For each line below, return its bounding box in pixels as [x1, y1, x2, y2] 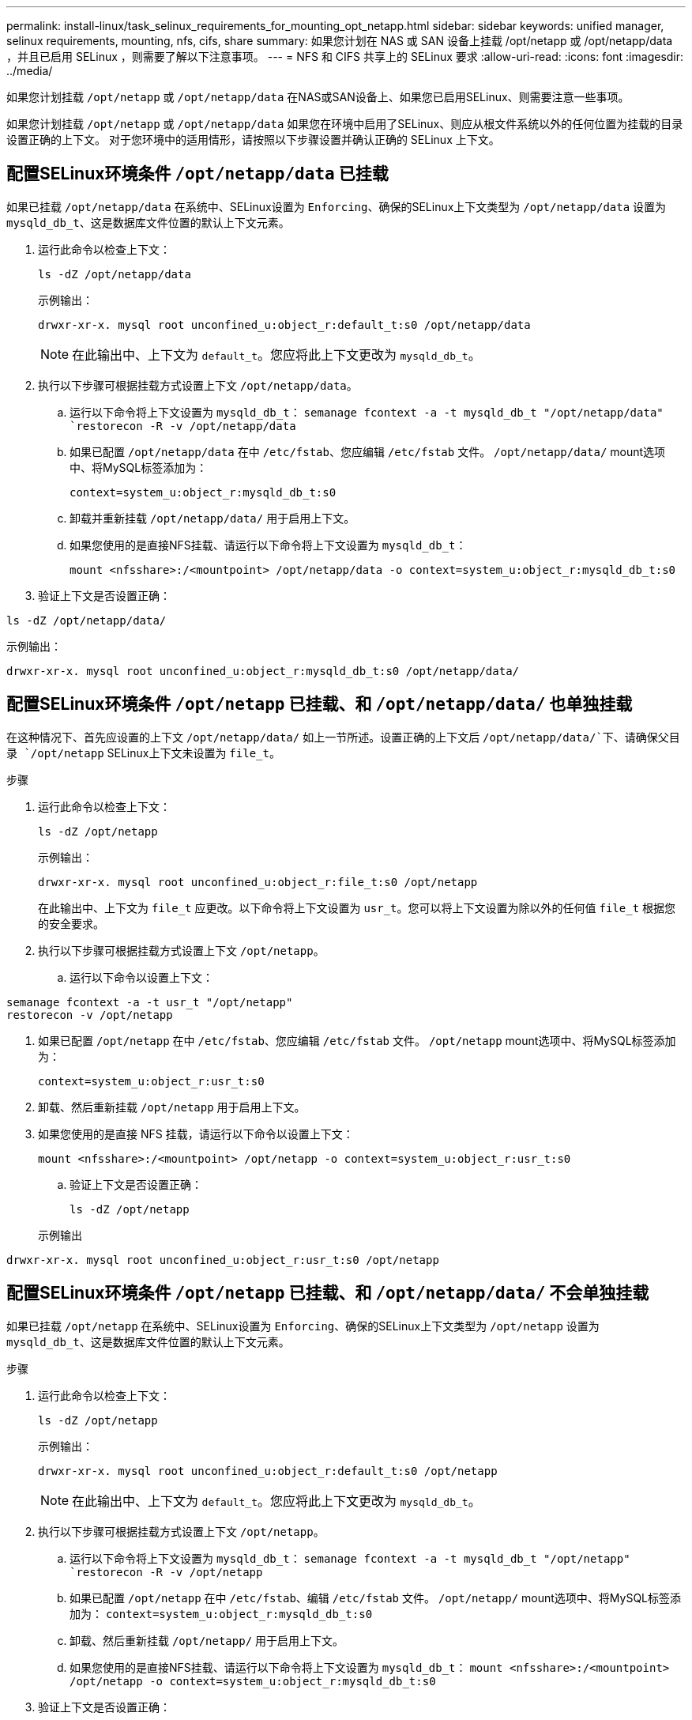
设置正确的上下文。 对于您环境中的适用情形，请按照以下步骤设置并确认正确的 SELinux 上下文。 [6, 133, 500, 146]
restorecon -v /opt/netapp [6, 1008, 173, 1021]
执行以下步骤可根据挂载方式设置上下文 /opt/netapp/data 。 [38, 378, 358, 392]
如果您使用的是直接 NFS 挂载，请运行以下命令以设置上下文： [38, 1126, 354, 1141]
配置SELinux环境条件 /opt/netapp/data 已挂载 [6, 164, 389, 184]
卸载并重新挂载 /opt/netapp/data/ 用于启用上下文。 [70, 511, 355, 525]
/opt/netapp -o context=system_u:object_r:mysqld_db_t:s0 [70, 1674, 436, 1688]
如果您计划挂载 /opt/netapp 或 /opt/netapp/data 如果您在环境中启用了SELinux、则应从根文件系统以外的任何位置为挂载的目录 [6, 117, 683, 130]
